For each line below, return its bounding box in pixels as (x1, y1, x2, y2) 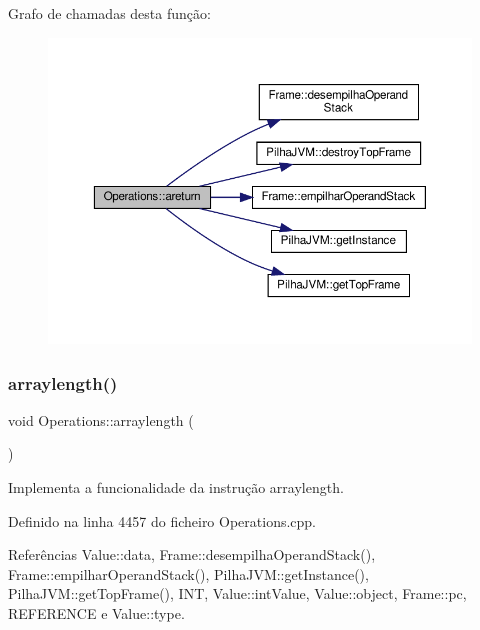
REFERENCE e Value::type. (8, 603, 185, 623)
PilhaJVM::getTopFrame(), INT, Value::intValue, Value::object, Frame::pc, (8, 583, 467, 604)
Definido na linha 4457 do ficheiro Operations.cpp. (8, 510, 317, 531)
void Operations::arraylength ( (8, 409, 194, 430)
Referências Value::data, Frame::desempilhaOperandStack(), (8, 544, 376, 565)
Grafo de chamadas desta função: (8, 3, 211, 23)
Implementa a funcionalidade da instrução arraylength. (8, 477, 344, 498)
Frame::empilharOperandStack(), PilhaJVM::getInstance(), (8, 563, 369, 584)
